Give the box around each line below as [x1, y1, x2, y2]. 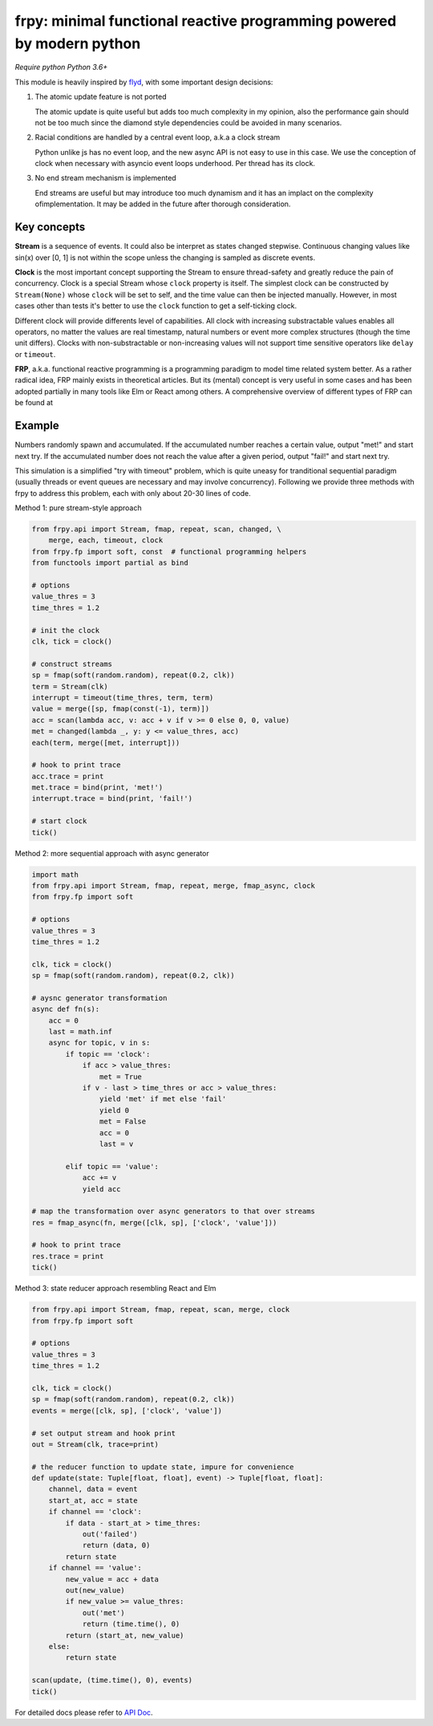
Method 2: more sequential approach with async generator [14, 848, 209, 858]
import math [31, 870, 79, 879]
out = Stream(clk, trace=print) [31, 1440, 160, 1448]
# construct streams [31, 659, 112, 668]
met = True [99, 1072, 142, 1081]
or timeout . [14, 349, 56, 359]
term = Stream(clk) [31, 682, 108, 691]
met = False [99, 1117, 147, 1127]
